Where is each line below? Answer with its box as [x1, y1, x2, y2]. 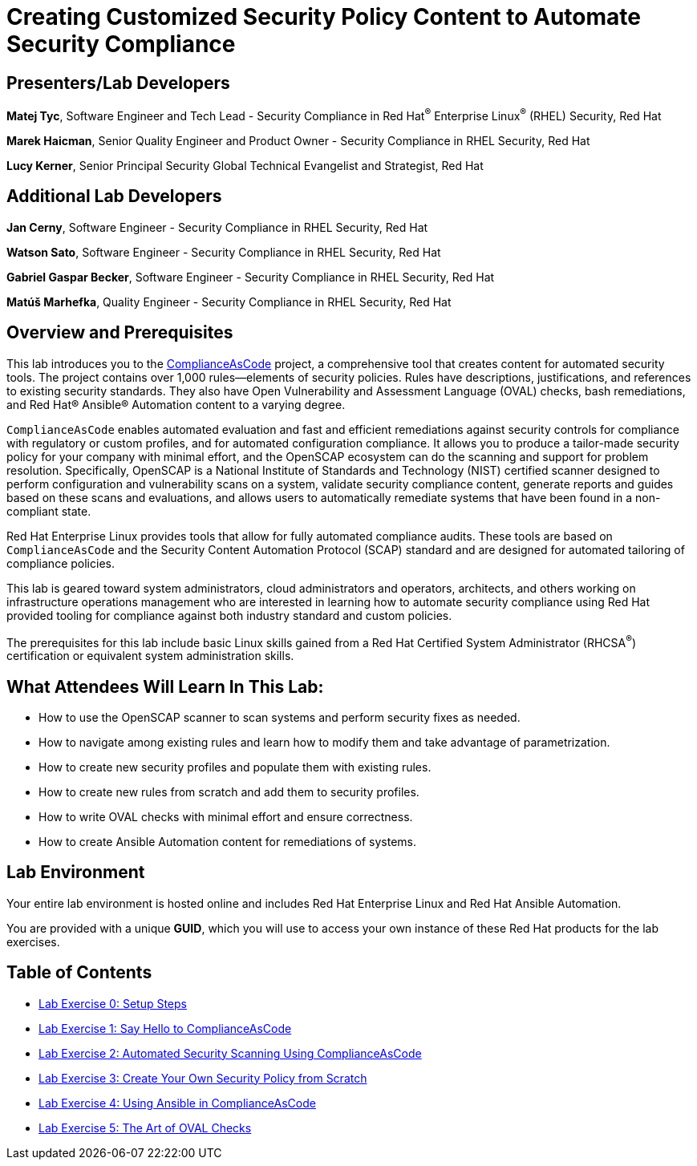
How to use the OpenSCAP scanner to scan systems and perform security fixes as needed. [38, 711, 521, 725]
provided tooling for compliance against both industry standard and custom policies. [6, 608, 452, 622]
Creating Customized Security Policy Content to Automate [6, 3, 641, 30]
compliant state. [6, 504, 91, 518]
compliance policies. [6, 556, 115, 570]
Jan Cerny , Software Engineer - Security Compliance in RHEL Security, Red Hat [6, 220, 428, 234]
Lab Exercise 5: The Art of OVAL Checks [38, 1120, 252, 1135]
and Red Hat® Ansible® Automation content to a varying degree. [6, 397, 346, 411]
